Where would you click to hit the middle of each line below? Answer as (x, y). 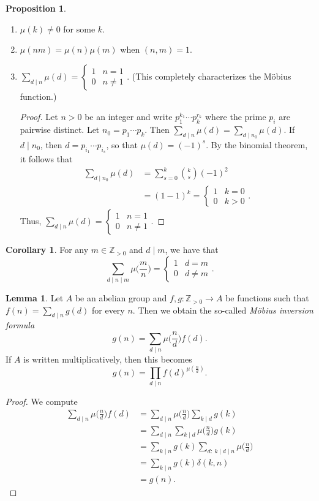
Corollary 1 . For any (47, 250)
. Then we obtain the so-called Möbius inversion (223, 310)
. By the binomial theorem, (257, 144)
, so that (122, 144)
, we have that (192, 250)
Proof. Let (39, 117)
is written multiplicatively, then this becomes (108, 359)
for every (108, 310)
